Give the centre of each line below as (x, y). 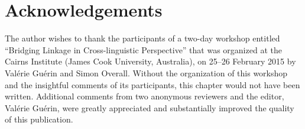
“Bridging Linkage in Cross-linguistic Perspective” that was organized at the (143, 49)
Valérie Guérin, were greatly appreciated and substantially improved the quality (150, 107)
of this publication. (39, 119)
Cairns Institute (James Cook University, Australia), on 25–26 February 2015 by (150, 61)
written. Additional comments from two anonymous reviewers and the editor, (145, 96)
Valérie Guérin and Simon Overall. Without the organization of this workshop (146, 72)
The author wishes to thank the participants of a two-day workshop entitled (142, 38)
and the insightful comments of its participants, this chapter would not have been (152, 84)
